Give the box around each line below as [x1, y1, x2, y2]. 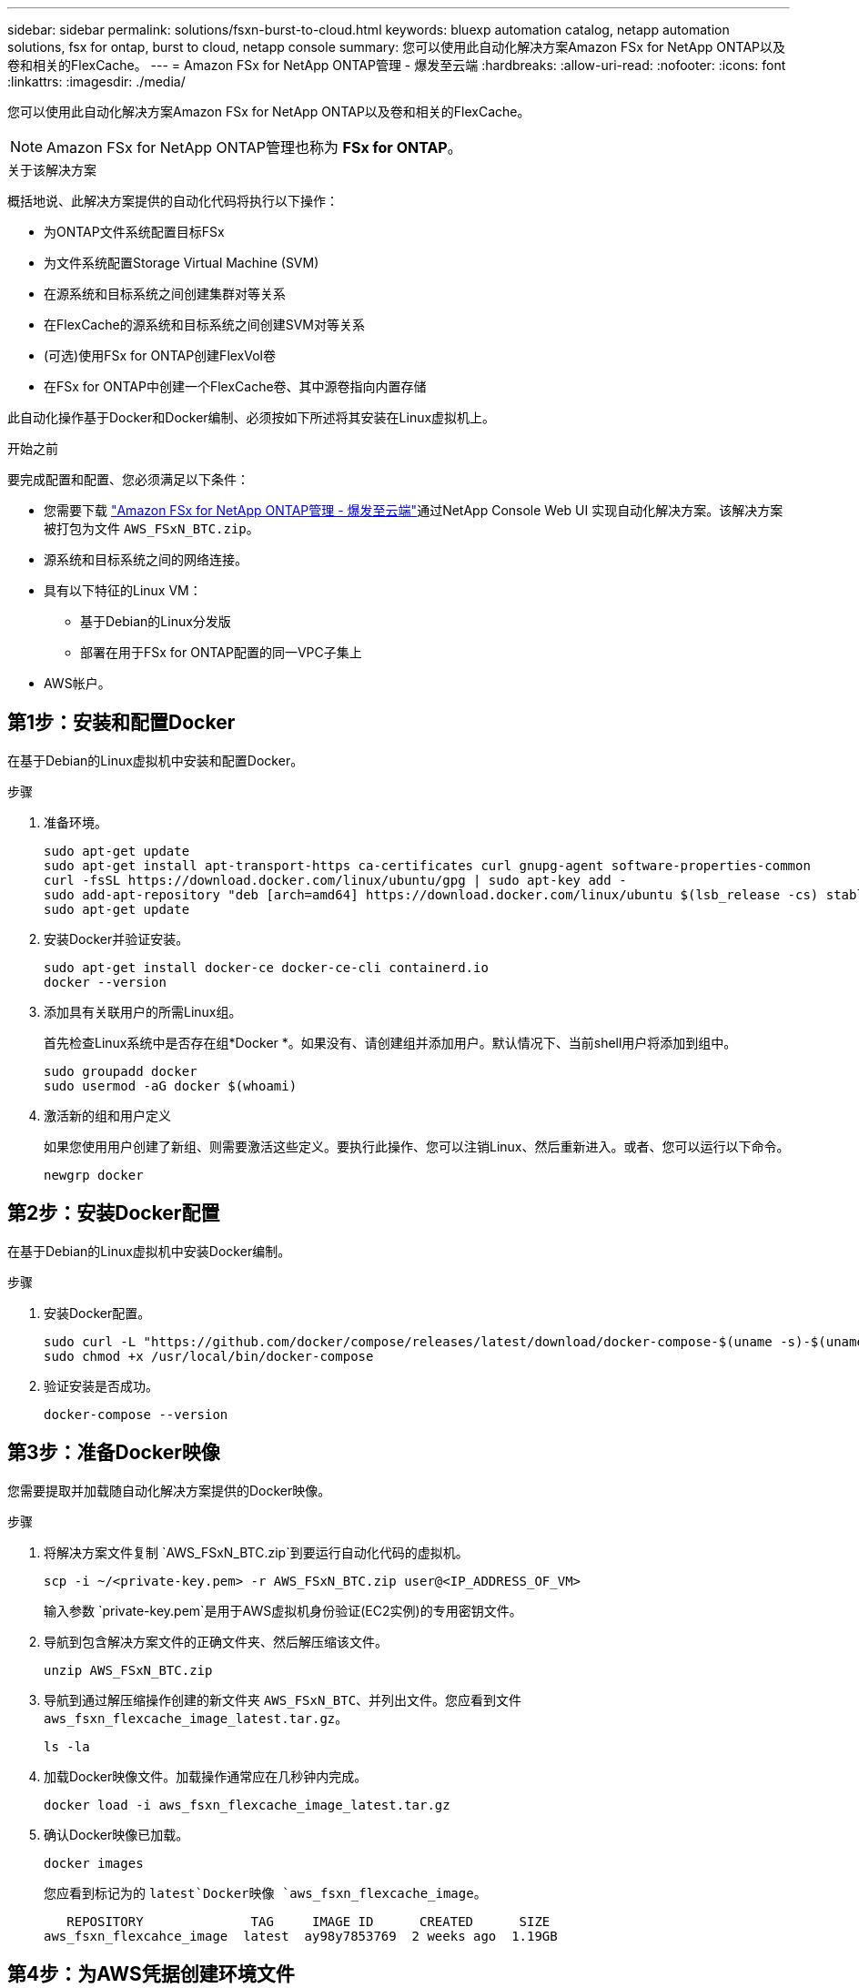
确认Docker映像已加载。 [44, 1826, 189, 1842]
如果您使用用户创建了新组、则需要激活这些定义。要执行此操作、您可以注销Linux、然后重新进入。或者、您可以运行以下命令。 [44, 1138, 790, 1154]
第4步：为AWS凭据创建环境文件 [7, 1962, 295, 1985]
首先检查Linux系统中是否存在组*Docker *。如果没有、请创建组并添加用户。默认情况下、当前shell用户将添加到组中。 [44, 1034, 737, 1050]
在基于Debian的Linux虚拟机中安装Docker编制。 [7, 1242, 291, 1259]
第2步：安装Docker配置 [7, 1202, 220, 1225]
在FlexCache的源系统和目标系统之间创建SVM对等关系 [44, 317, 365, 332]
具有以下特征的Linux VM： [44, 583, 202, 598]
